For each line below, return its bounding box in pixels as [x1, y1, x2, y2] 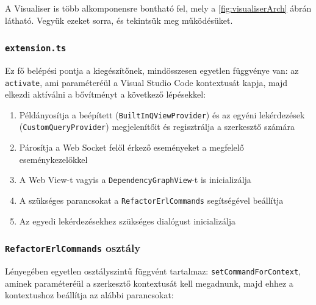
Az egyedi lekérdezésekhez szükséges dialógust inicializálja [19, 214, 236, 227]
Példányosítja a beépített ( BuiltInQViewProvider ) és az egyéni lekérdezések [19, 108, 305, 121]
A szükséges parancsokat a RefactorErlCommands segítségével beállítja [19, 193, 284, 206]
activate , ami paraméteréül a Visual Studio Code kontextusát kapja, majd [5, 76, 288, 88]
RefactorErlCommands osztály [5, 240, 141, 256]
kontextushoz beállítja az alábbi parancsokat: [5, 289, 174, 301]
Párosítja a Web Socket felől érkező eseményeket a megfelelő [19, 141, 244, 154]
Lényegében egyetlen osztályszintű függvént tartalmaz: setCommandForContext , [5, 265, 301, 277]
